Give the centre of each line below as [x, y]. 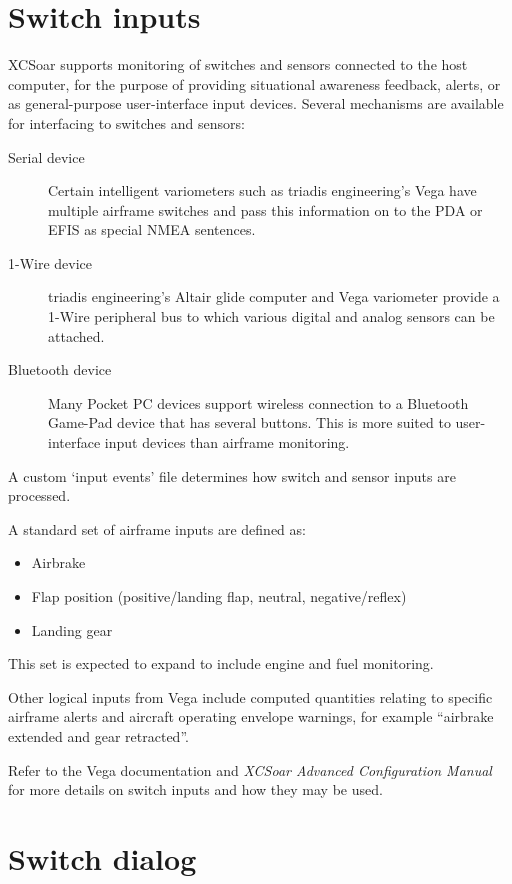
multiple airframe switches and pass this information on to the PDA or [265, 209]
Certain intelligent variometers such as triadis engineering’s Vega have [262, 190]
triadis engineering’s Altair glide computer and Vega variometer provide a [274, 296]
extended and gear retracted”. [98, 735]
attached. [76, 335]
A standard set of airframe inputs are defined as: [157, 528]
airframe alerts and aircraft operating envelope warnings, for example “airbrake [251, 716]
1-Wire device [50, 262]
